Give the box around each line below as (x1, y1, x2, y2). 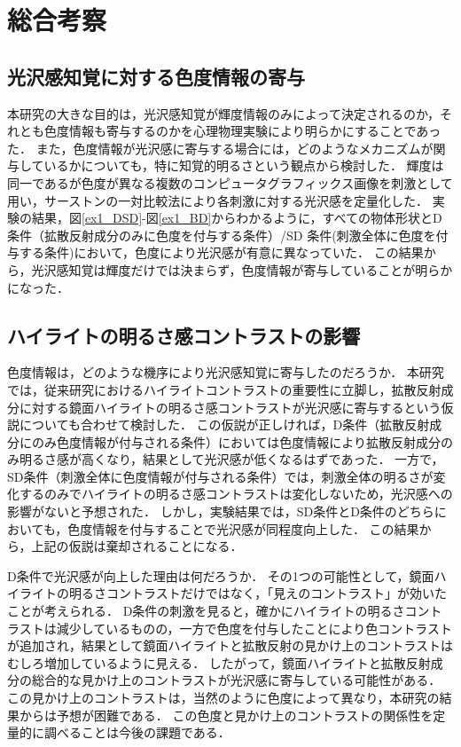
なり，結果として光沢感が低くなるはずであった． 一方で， (105, 450, 444, 468)
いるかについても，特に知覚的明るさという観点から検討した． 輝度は (43, 156, 444, 175)
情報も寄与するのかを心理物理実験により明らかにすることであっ (68, 122, 441, 140)
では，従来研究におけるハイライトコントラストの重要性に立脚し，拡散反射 (7, 380, 441, 398)
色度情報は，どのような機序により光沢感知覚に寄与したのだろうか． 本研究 (7, 363, 444, 381)
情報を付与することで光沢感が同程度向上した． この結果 (92, 519, 419, 538)
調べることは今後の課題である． (43, 723, 230, 742)
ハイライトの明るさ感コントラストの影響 (7, 321, 361, 349)
